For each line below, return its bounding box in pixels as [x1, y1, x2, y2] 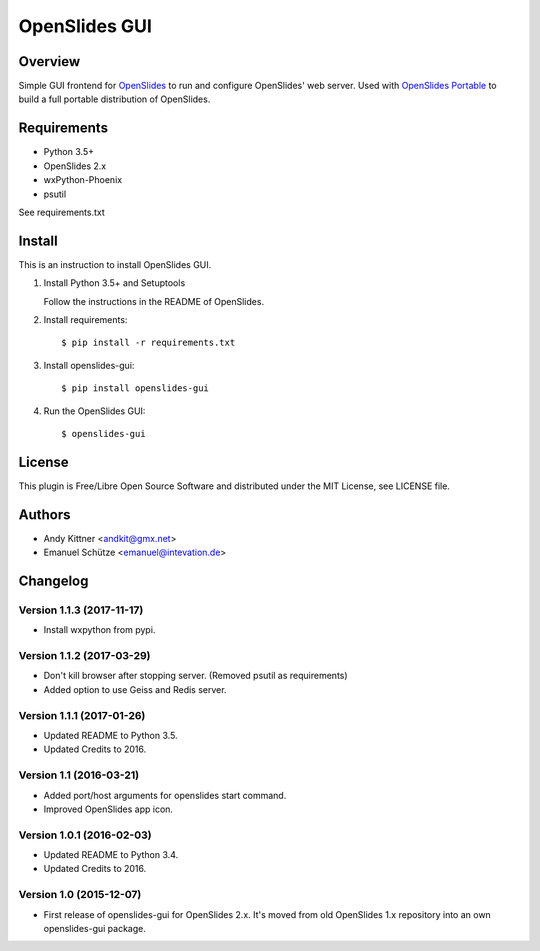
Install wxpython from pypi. [43, 624, 156, 636]
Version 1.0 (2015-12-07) [18, 888, 142, 902]
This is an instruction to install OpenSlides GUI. [18, 258, 212, 270]
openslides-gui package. [43, 922, 147, 934]
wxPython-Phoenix [43, 174, 123, 186]
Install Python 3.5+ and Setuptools [43, 277, 186, 289]
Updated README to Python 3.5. [43, 729, 179, 741]
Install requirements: [43, 314, 128, 325]
